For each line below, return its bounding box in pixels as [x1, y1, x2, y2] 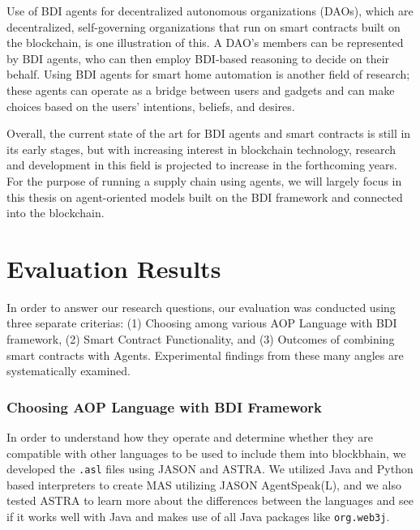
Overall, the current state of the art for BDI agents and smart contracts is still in [6, 125, 411, 142]
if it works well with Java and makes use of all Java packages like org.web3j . [6, 508, 390, 525]
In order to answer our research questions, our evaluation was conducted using [6, 298, 396, 315]
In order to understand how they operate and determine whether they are [6, 429, 373, 446]
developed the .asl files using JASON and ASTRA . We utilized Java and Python [6, 460, 414, 477]
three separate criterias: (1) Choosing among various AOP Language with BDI [6, 314, 397, 331]
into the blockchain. [6, 204, 105, 221]
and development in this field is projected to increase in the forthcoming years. [6, 156, 397, 173]
